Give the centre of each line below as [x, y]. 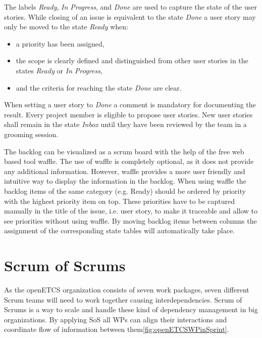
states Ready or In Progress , [59, 70]
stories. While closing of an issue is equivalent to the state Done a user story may [130, 16]
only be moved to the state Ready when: [66, 27]
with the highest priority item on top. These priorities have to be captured [119, 201]
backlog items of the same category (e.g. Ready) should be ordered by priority [125, 191]
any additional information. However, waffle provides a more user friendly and [125, 171]
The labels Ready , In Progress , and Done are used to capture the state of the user [130, 7]
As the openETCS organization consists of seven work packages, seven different [127, 289]
